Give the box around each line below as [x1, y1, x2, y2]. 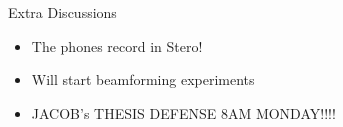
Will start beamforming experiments [31, 69, 255, 90]
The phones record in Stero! [31, 35, 203, 56]
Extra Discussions [8, 2, 117, 22]
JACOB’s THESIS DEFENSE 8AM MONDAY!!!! [31, 102, 336, 123]
